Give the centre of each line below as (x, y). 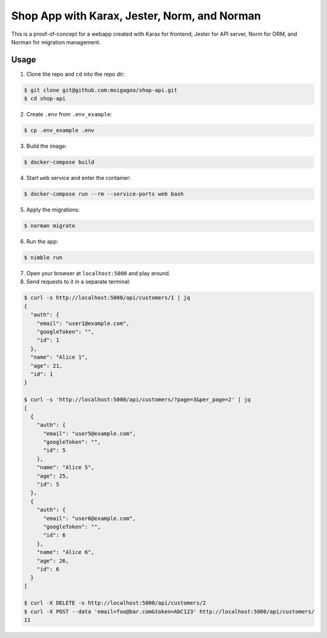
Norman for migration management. (56, 42)
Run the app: (42, 242)
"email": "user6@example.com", (90, 518)
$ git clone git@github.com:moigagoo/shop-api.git (101, 90)
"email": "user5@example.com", (90, 434)
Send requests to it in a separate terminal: (78, 282)
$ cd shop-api (45, 99)
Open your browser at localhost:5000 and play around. (98, 273)
